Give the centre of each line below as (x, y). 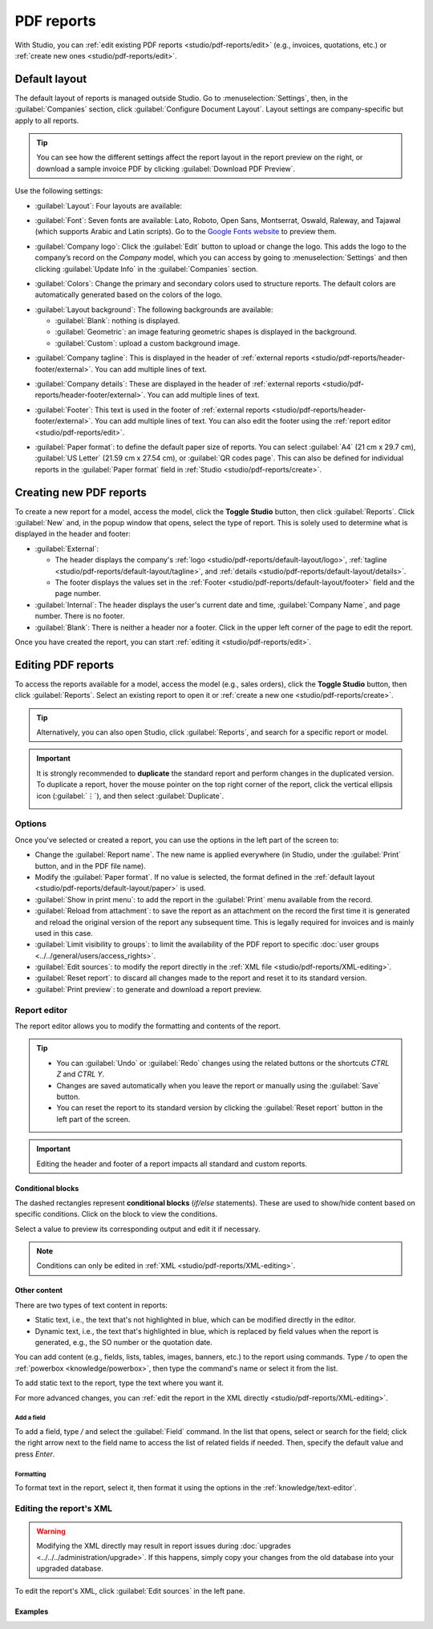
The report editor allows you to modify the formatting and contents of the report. (148, 1026)
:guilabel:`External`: (67, 549)
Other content (39, 1291)
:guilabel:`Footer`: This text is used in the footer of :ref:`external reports (152, 410)
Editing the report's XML (63, 1508)
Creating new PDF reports (81, 492)
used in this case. (64, 933)
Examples (32, 1611)
